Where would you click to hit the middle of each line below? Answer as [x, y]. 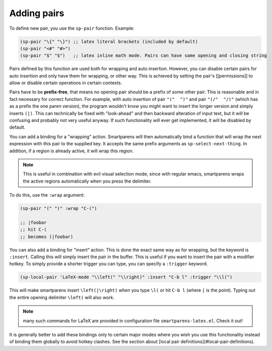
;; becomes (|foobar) [47, 237]
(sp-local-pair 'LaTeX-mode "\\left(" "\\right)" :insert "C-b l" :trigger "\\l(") [126, 277]
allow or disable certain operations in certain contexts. [66, 83]
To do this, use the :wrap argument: [47, 195]
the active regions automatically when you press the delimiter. [87, 181]
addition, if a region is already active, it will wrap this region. [72, 151]
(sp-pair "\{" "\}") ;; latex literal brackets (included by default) [109, 41]
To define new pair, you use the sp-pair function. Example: [72, 28]
